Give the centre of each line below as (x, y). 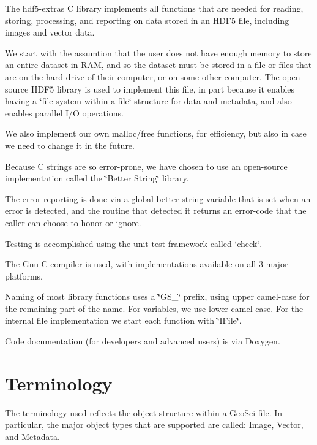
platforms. (24, 276)
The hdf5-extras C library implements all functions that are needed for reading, (154, 8)
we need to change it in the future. (70, 145)
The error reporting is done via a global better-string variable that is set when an (158, 198)
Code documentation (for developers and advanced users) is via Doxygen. (143, 341)
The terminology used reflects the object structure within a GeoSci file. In (144, 412)
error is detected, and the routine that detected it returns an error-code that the (156, 211)
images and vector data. (50, 32)
